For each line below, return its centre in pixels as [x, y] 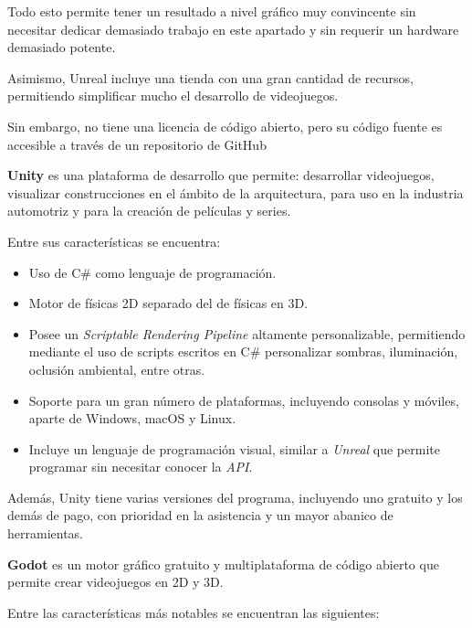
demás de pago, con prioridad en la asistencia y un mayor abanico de [200, 515]
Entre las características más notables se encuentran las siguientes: [194, 612]
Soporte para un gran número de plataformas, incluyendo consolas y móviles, [244, 400]
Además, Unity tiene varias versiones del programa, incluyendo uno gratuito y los [235, 497]
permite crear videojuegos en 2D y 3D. [115, 582]
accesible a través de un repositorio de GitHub [137, 144]
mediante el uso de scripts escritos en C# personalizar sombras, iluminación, [243, 351]
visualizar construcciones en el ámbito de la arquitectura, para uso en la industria [236, 192]
